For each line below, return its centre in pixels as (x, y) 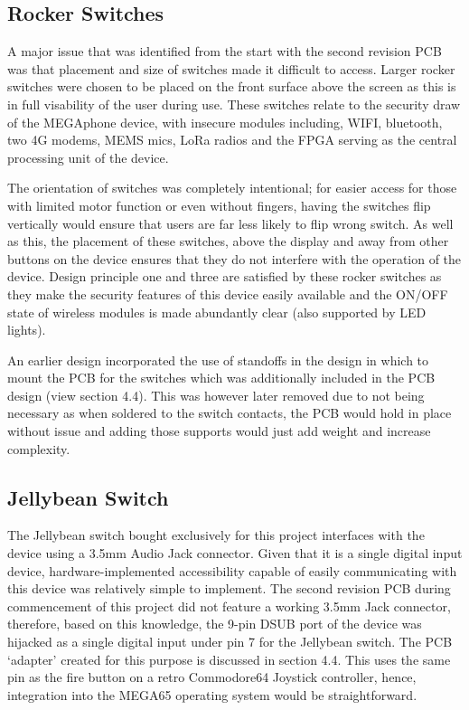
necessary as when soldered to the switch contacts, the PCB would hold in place (230, 413)
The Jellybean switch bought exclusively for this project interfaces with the (216, 535)
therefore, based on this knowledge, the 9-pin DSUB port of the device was (215, 624)
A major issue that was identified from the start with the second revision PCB (225, 51)
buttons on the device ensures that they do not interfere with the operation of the (234, 258)
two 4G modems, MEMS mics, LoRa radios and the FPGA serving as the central (232, 140)
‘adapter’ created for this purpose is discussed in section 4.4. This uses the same (229, 659)
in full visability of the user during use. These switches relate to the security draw (234, 104)
